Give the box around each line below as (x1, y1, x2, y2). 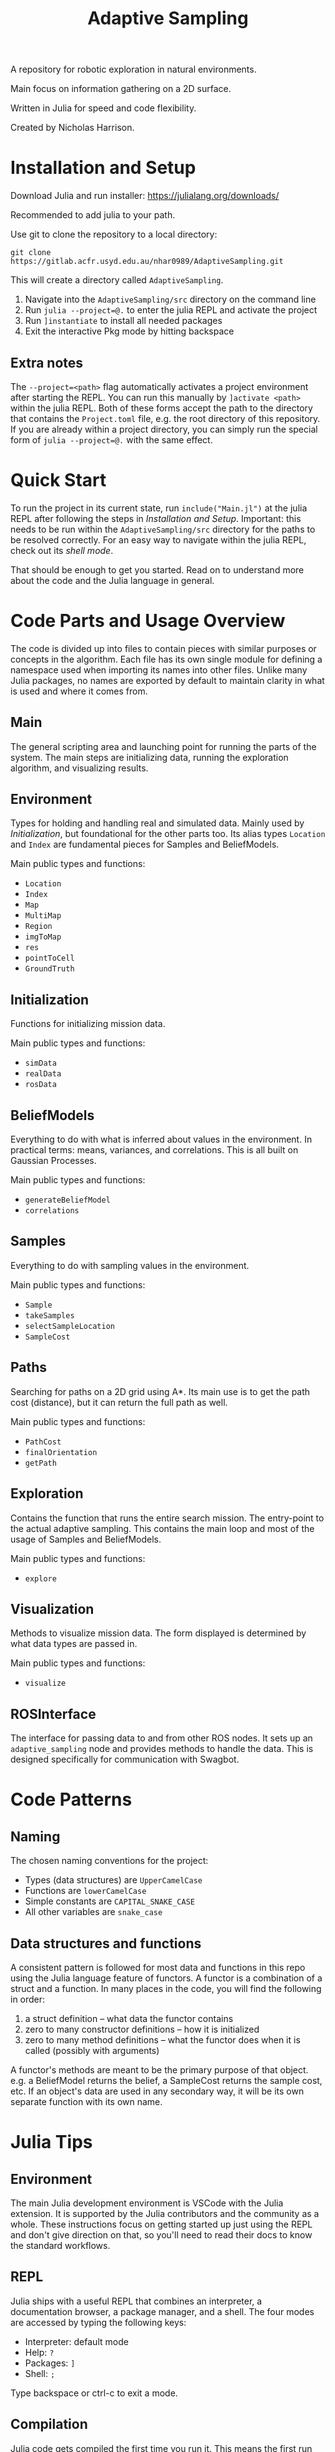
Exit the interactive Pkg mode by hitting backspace (24, 325, 235, 337)
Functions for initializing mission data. (10, 1018, 166, 1030)
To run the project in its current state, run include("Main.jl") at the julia (10, 502, 308, 514)
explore (24, 1573, 57, 1584)
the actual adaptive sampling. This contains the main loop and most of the (10, 1522, 315, 1534)
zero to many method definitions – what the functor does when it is (24, 2033, 301, 2046)
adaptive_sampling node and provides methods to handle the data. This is (10, 1743, 314, 1755)
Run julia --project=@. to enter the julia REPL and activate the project (24, 304, 318, 316)
